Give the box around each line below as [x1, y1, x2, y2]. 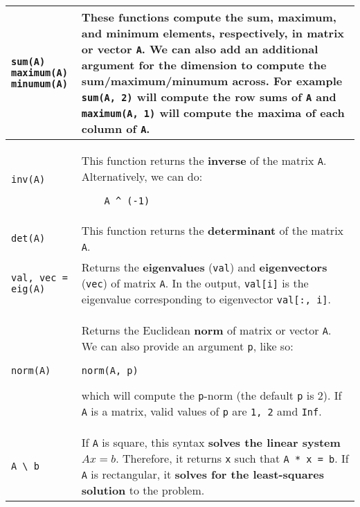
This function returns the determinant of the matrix [81, 222, 344, 238]
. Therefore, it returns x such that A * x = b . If [116, 450, 349, 466]
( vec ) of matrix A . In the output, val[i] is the [81, 275, 309, 291]
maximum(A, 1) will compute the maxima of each [81, 105, 345, 121]
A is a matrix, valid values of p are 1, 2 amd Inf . [81, 403, 322, 419]
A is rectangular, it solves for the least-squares [81, 466, 324, 482]
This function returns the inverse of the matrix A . [81, 152, 327, 168]
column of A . [81, 121, 150, 136]
